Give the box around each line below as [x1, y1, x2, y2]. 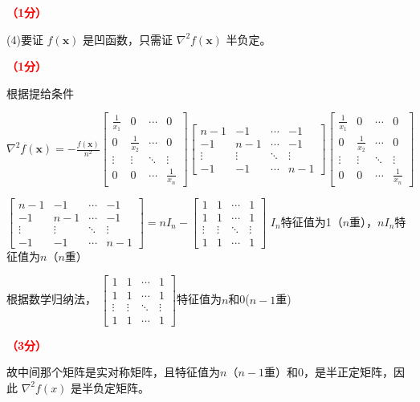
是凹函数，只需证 [83, 30, 173, 47]
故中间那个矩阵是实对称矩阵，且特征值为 [6, 363, 220, 380]
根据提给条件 [6, 84, 74, 101]
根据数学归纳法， [6, 290, 96, 307]
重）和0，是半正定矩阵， [263, 363, 393, 380]
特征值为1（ [280, 213, 343, 229]
